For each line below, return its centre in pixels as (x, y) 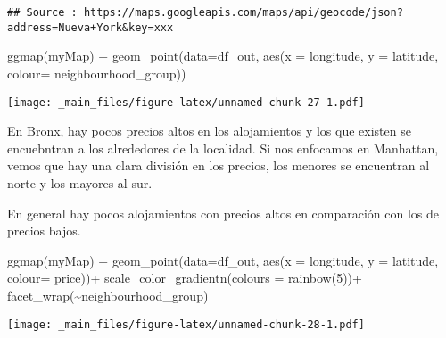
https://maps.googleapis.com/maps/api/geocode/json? (243, 12)
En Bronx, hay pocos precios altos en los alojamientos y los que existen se (209, 131)
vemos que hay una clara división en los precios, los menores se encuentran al (219, 165)
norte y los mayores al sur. (80, 182)
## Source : (42, 12)
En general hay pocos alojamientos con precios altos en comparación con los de (223, 213)
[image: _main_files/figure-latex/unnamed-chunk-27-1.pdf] (186, 102)
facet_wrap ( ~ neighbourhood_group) (108, 295)
